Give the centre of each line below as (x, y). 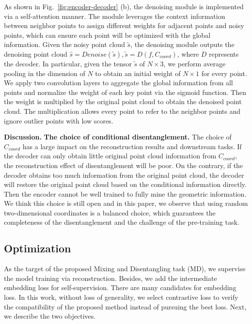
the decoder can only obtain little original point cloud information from (110, 156)
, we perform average (195, 63)
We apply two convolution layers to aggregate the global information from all (118, 83)
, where (188, 54)
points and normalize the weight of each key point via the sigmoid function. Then (125, 92)
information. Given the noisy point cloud (64, 44)
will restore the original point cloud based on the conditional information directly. (125, 184)
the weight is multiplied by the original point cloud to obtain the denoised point (123, 101)
